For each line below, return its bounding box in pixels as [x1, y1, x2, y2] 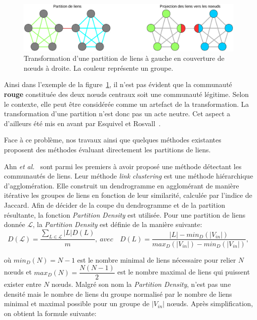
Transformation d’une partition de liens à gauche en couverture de [24, 53, 224, 63]
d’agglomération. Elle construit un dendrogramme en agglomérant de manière [4, 180, 239, 190]
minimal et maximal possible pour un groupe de [4, 298, 150, 309]
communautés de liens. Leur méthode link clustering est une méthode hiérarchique [4, 171, 253, 181]
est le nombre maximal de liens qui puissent [117, 267, 250, 277]
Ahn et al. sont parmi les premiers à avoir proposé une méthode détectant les [4, 161, 242, 171]
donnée [4, 219, 25, 229]
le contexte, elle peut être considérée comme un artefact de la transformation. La [4, 98, 249, 109]
